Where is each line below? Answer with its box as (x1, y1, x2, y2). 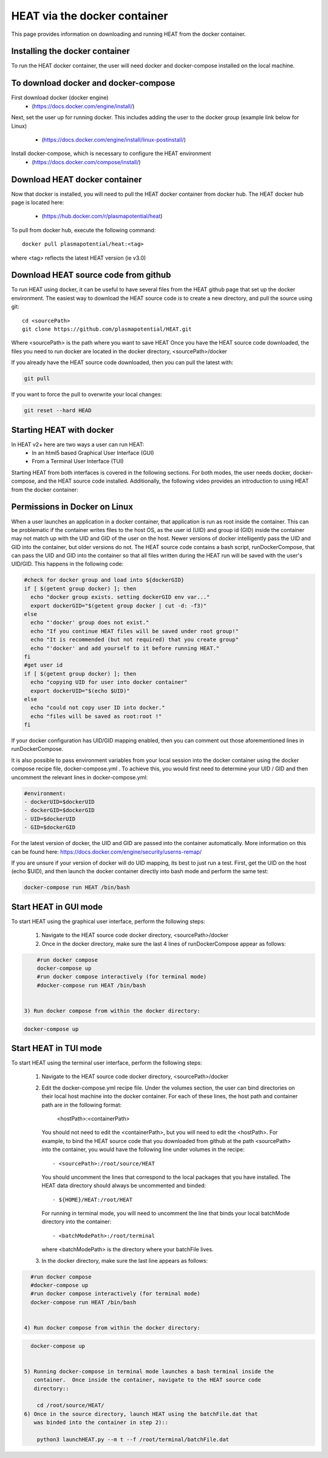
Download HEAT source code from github (11, 270, 171, 280)
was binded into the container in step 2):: (33, 1419, 168, 1426)
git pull (24, 375, 50, 382)
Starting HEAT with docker (11, 424, 114, 435)
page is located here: (11, 199, 64, 206)
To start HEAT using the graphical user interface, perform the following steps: (11, 917, 206, 925)
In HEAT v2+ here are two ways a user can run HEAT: (11, 441, 145, 448)
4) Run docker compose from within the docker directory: (24, 1324, 200, 1331)
